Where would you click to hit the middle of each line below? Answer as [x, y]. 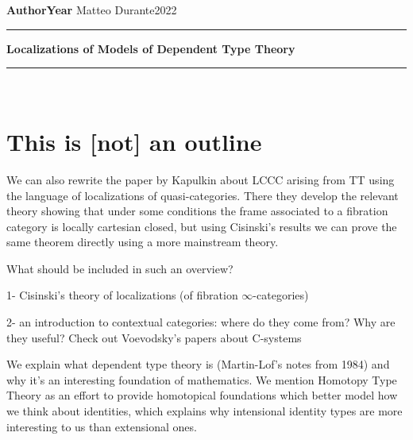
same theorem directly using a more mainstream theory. [143, 242]
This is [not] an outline [134, 141]
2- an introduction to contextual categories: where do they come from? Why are [201, 322]
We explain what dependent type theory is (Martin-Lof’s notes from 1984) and [198, 364]
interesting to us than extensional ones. [102, 426]
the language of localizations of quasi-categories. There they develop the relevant [203, 195]
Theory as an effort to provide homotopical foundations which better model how [202, 395]
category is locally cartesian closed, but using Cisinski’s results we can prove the [202, 226]
